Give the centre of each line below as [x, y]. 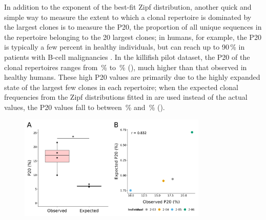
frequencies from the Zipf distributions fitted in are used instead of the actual [126, 97]
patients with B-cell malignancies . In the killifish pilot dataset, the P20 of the [127, 57]
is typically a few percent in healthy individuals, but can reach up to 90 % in [125, 47]
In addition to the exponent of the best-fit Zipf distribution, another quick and [128, 7]
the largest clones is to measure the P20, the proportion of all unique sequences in [133, 27]
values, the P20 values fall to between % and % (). [85, 107]
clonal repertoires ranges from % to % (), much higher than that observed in [126, 67]
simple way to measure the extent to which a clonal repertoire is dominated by [128, 17]
